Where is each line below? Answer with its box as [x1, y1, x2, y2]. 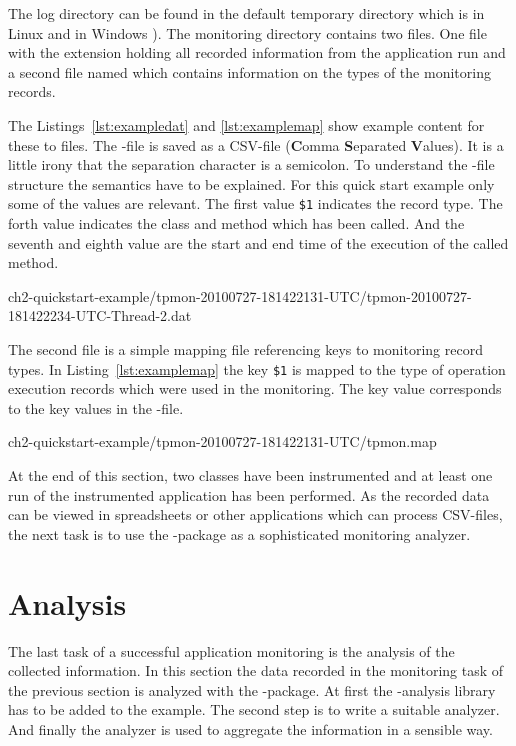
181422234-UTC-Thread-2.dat [8, 305, 192, 326]
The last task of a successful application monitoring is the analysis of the [8, 640, 455, 661]
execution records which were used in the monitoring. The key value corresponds [8, 378, 502, 399]
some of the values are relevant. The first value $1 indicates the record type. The [8, 193, 503, 214]
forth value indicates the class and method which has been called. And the [8, 213, 465, 233]
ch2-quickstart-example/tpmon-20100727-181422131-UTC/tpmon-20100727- [8, 285, 472, 306]
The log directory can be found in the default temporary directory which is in [8, 3, 485, 23]
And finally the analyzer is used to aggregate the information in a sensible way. [8, 718, 493, 739]
